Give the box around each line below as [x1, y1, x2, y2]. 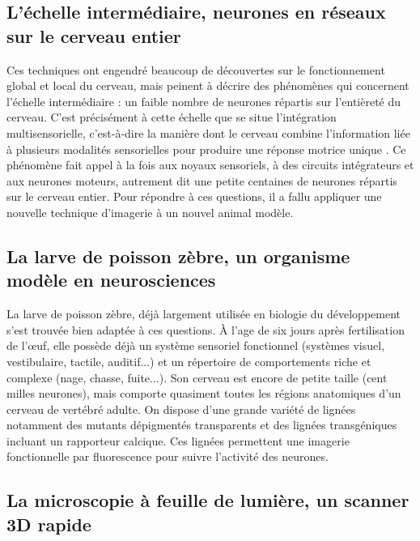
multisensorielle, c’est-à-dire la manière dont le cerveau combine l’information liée [6, 124, 410, 141]
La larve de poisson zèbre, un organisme [6, 243, 350, 268]
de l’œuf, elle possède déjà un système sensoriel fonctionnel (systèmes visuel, [6, 337, 385, 354]
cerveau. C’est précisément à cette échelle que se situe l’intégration [6, 109, 337, 126]
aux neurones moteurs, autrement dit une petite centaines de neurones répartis [6, 172, 397, 189]
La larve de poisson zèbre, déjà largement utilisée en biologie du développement [6, 305, 401, 322]
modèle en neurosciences [6, 267, 216, 292]
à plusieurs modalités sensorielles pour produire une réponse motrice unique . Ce [6, 140, 406, 157]
